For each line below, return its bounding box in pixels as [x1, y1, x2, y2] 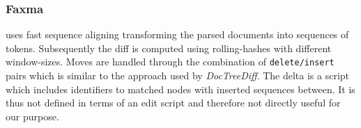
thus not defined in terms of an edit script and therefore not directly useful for [6, 95, 341, 110]
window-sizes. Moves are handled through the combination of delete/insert [6, 54, 335, 69]
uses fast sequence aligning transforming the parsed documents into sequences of [6, 27, 349, 42]
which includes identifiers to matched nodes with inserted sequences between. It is [6, 81, 355, 96]
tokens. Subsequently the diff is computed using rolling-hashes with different [6, 40, 332, 55]
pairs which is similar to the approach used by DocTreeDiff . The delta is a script [6, 68, 350, 83]
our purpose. [6, 109, 59, 123]
